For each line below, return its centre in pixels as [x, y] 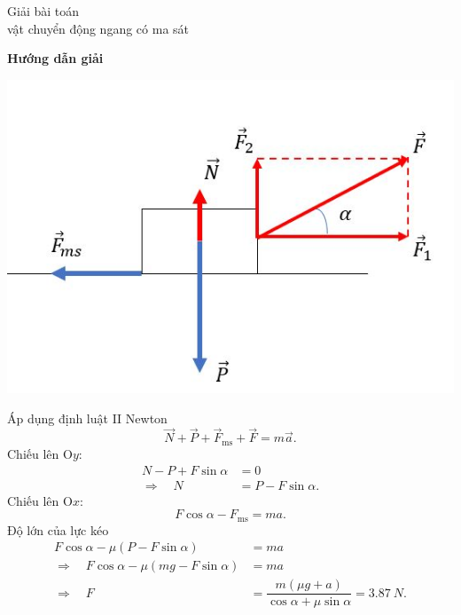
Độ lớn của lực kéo [58, 529]
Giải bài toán [43, 11]
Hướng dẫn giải [55, 58]
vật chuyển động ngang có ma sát [98, 28]
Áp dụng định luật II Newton [87, 418]
